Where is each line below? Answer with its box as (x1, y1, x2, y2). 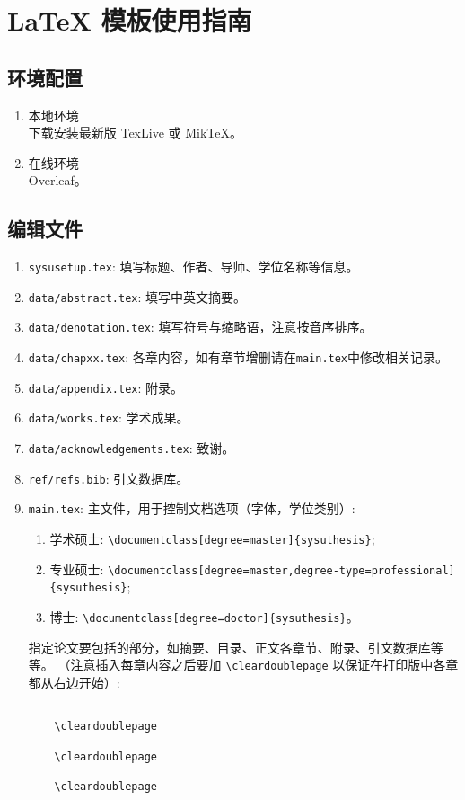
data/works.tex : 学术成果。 (28, 408, 189, 427)
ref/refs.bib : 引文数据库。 (28, 468, 189, 487)
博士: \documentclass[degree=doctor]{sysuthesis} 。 (49, 608, 359, 627)
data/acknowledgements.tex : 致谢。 (28, 439, 235, 458)
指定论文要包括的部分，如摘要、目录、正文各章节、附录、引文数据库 (28, 637, 431, 656)
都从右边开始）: (28, 672, 120, 691)
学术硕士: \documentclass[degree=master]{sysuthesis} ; (49, 529, 375, 548)
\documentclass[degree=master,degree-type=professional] (108, 564, 455, 577)
